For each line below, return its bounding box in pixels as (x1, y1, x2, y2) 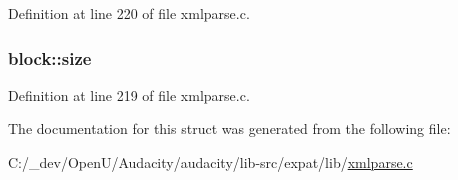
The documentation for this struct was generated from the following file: (8, 118, 451, 139)
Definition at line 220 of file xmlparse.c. (8, 3, 250, 23)
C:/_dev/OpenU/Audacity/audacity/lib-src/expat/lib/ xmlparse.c (8, 152, 413, 172)
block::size (8, 45, 92, 70)
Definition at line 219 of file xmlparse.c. (8, 84, 250, 105)
